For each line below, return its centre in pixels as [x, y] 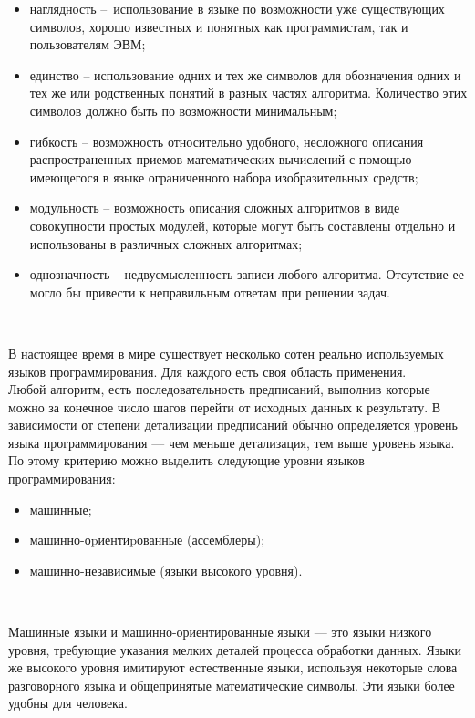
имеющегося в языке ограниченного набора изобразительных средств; [224, 177]
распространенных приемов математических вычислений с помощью [221, 159]
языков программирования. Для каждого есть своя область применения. [207, 371]
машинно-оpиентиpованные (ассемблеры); [147, 540]
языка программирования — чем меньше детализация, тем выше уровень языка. [232, 442]
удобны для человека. [68, 703]
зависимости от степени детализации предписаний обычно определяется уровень [233, 425]
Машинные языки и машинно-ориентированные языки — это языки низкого [220, 632]
